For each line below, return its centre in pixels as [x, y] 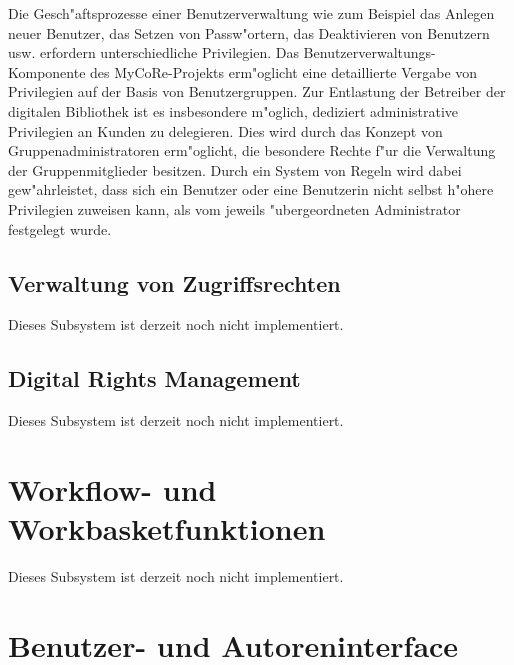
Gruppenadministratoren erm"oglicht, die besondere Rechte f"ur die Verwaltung [252, 150]
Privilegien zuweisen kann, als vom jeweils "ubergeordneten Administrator [234, 208]
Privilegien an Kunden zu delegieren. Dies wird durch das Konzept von [225, 130]
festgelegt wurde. [60, 228]
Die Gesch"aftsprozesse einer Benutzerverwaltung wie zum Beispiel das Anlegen [251, 13]
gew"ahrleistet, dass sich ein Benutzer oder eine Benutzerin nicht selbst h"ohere [251, 189]
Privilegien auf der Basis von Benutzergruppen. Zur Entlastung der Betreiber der [257, 91]
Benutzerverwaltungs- [369, 52]
